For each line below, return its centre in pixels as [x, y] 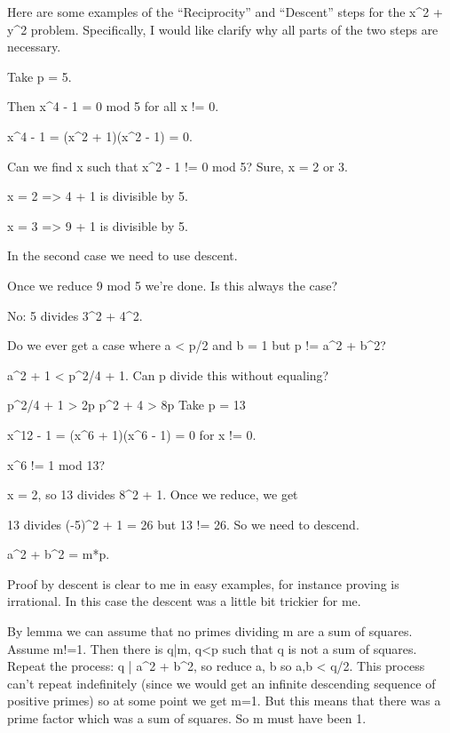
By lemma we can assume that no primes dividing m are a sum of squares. [210, 631]
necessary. [34, 47]
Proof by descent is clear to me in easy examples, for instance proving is [203, 583]
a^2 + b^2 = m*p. [59, 554]
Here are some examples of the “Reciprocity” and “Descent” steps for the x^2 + [225, 12]
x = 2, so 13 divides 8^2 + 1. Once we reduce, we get [153, 494]
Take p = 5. [39, 76]
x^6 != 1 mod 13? [56, 464]
